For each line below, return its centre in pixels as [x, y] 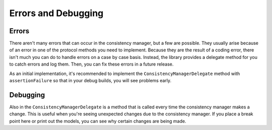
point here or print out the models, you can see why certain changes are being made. [98, 121]
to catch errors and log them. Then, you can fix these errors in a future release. [91, 64]
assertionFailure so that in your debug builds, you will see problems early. [90, 81]
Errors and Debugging [56, 13]
